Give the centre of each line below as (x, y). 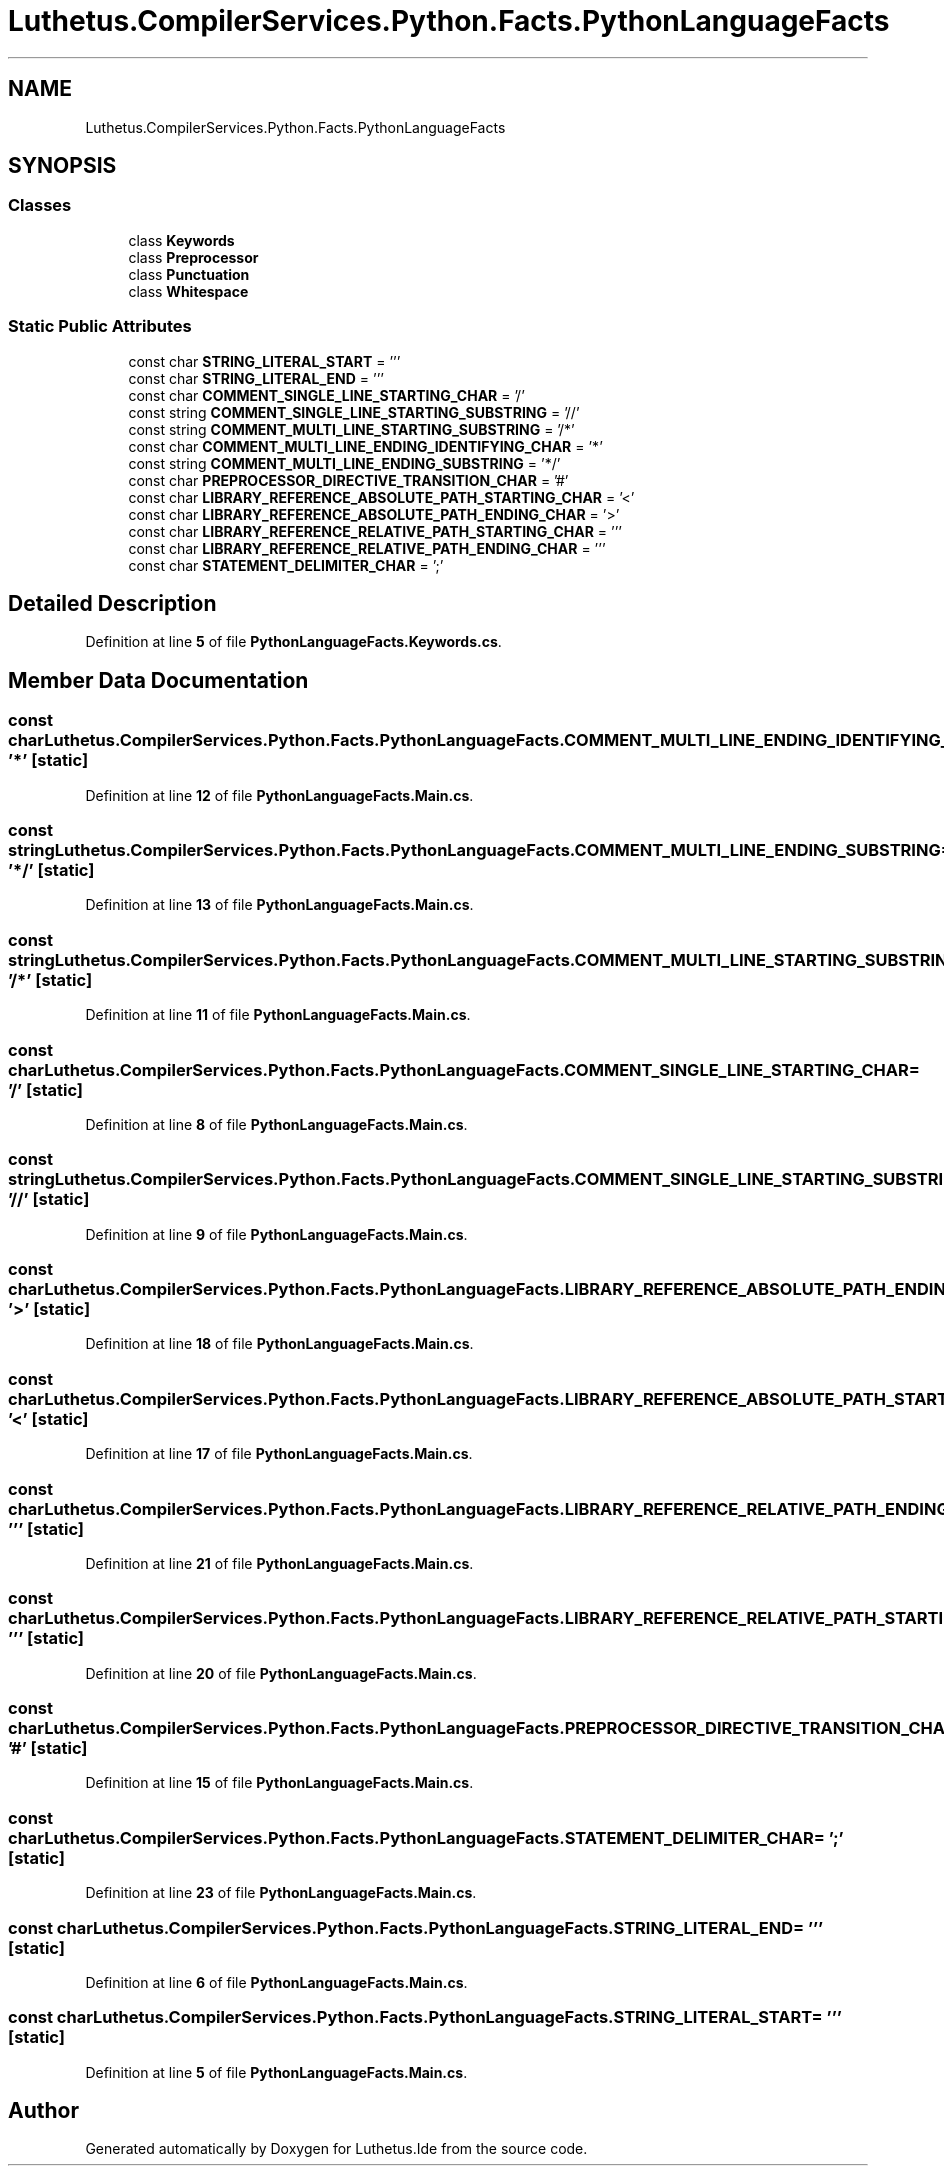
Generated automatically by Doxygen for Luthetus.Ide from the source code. (336, 2149)
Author (43, 2111)
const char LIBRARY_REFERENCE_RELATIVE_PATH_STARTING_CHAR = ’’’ (375, 531)
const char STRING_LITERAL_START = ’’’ (264, 361)
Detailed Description (112, 603)
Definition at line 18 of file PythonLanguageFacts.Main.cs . (279, 1344)
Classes (40, 205)
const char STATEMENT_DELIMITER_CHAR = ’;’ (286, 565)
